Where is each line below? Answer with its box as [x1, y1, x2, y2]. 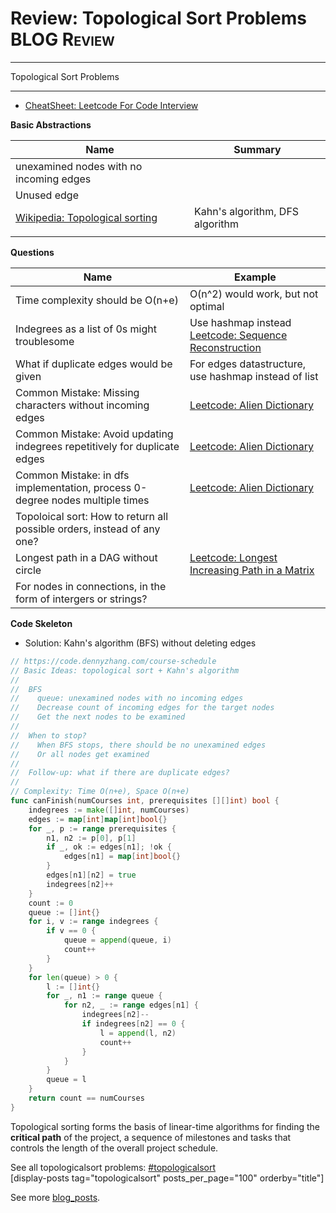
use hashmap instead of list [189, 369, 319, 383]
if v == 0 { [46, 926, 97, 936]
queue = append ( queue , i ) [63, 935, 172, 946]
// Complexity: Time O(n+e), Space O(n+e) [10, 787, 190, 797]
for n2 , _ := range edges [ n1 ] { [63, 1000, 199, 1011]
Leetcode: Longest [189, 550, 278, 564]
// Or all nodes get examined [10, 749, 150, 759]
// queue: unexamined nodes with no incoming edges [10, 693, 244, 704]
